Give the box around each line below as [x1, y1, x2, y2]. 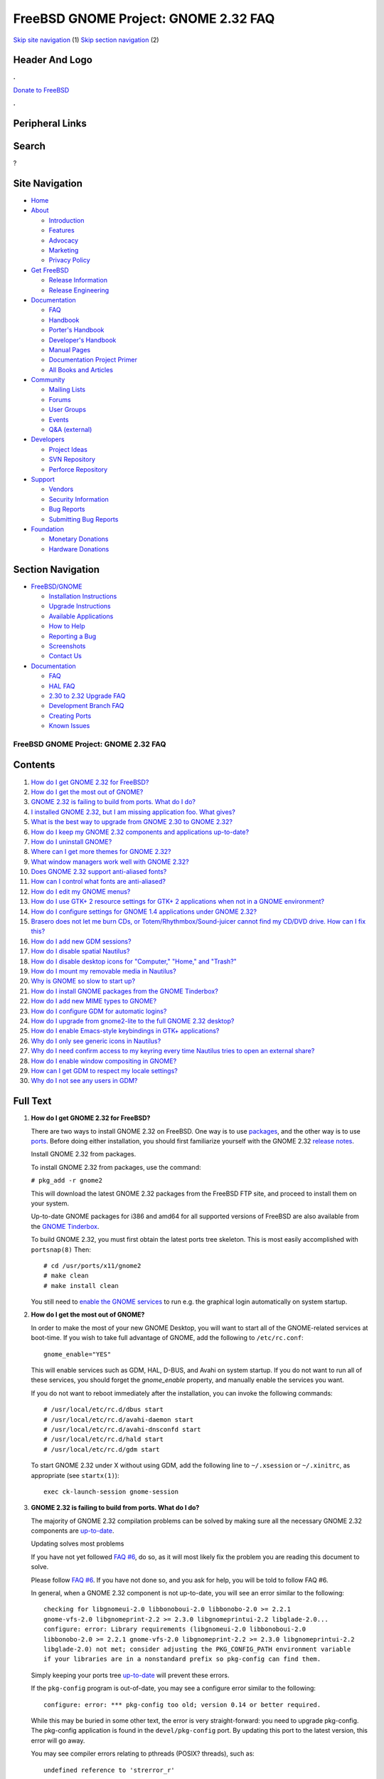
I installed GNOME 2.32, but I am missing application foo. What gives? [31, 808, 236, 816]
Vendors [48, 485, 74, 494]
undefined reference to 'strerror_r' [43, 1765, 176, 1774]
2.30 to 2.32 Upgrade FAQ [48, 691, 126, 700]
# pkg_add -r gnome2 [31, 1176, 103, 1185]
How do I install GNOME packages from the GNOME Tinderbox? [31, 986, 218, 996]
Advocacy [48, 236, 78, 245]
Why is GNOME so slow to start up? [31, 977, 135, 986]
